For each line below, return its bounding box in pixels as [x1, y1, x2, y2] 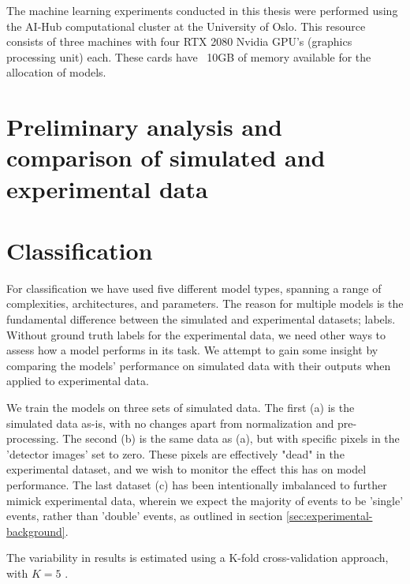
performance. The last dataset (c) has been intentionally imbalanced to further [6, 476, 387, 492]
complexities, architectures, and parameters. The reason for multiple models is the [6, 295, 404, 312]
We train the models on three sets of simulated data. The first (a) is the [6, 399, 355, 415]
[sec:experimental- [286, 507, 373, 524]
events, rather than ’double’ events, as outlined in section [6, 507, 283, 524]
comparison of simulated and [6, 141, 326, 174]
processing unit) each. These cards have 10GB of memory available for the [6, 48, 371, 65]
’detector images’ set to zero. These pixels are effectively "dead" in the [6, 445, 345, 462]
